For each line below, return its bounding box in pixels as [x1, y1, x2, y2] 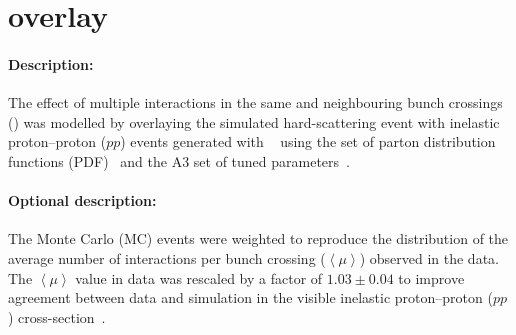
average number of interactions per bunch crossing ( [8, 247, 326, 268]
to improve [398, 267, 465, 288]
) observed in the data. [359, 247, 499, 268]
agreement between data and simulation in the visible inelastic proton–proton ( [8, 287, 493, 308]
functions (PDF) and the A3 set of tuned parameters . [8, 150, 350, 171]
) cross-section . [8, 306, 106, 327]
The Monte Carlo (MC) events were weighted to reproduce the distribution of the [8, 228, 509, 249]
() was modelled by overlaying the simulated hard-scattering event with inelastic [8, 111, 500, 132]
